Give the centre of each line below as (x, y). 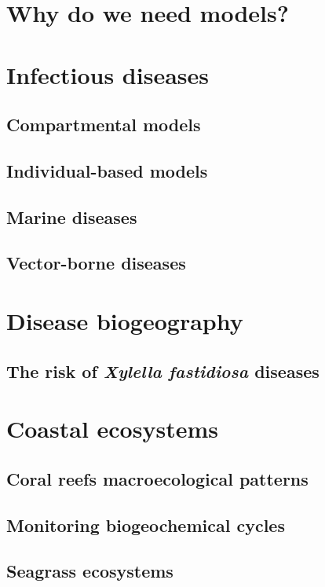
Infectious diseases (108, 74)
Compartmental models (104, 125)
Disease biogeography (125, 321)
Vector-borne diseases (96, 263)
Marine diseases (72, 216)
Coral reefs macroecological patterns (157, 478)
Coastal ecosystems (112, 429)
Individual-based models (107, 170)
